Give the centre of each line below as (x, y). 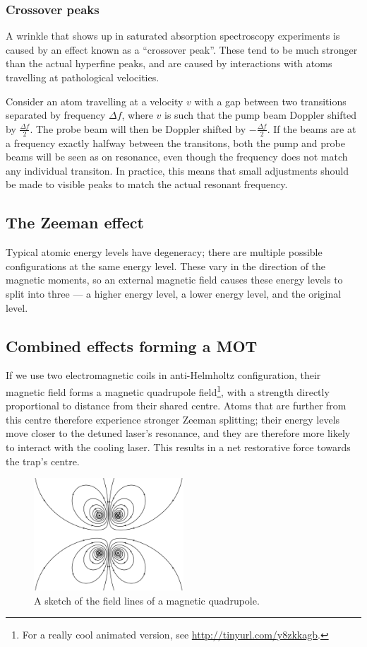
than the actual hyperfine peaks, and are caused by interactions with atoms (169, 63)
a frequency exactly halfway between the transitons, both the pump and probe (175, 142)
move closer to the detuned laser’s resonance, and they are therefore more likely (178, 433)
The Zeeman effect (75, 222)
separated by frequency (56, 115)
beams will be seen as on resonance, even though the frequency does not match (177, 157)
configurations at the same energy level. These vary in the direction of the (166, 266)
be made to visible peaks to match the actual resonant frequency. (147, 184)
